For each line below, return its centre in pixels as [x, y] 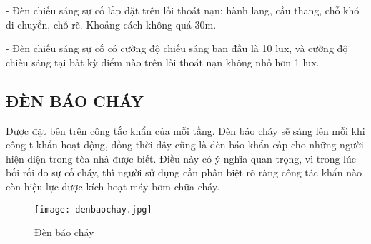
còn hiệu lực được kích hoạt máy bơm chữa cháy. [113, 186]
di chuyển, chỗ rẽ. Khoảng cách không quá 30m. [111, 24]
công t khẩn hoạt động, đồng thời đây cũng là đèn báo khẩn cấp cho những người [185, 144]
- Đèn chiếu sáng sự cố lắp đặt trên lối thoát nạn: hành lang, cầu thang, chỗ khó [183, 10]
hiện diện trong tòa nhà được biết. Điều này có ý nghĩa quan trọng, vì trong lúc [181, 158]
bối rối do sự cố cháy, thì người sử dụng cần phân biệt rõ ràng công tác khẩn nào [184, 172]
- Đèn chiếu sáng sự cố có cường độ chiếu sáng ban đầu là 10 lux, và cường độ [177, 48]
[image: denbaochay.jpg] [93, 209]
